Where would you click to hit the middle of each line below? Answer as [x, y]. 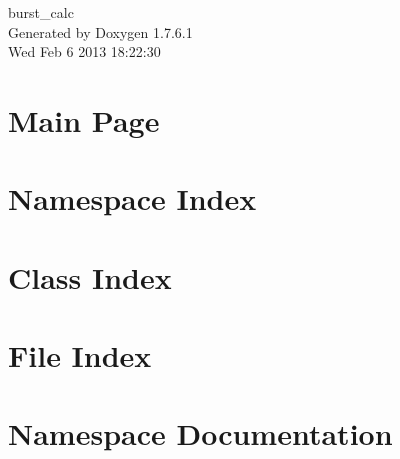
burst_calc [41, 12]
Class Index [90, 276]
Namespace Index [132, 198]
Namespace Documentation [200, 433]
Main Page [84, 119]
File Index [80, 355]
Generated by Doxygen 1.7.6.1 [100, 31]
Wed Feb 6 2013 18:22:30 [84, 51]
